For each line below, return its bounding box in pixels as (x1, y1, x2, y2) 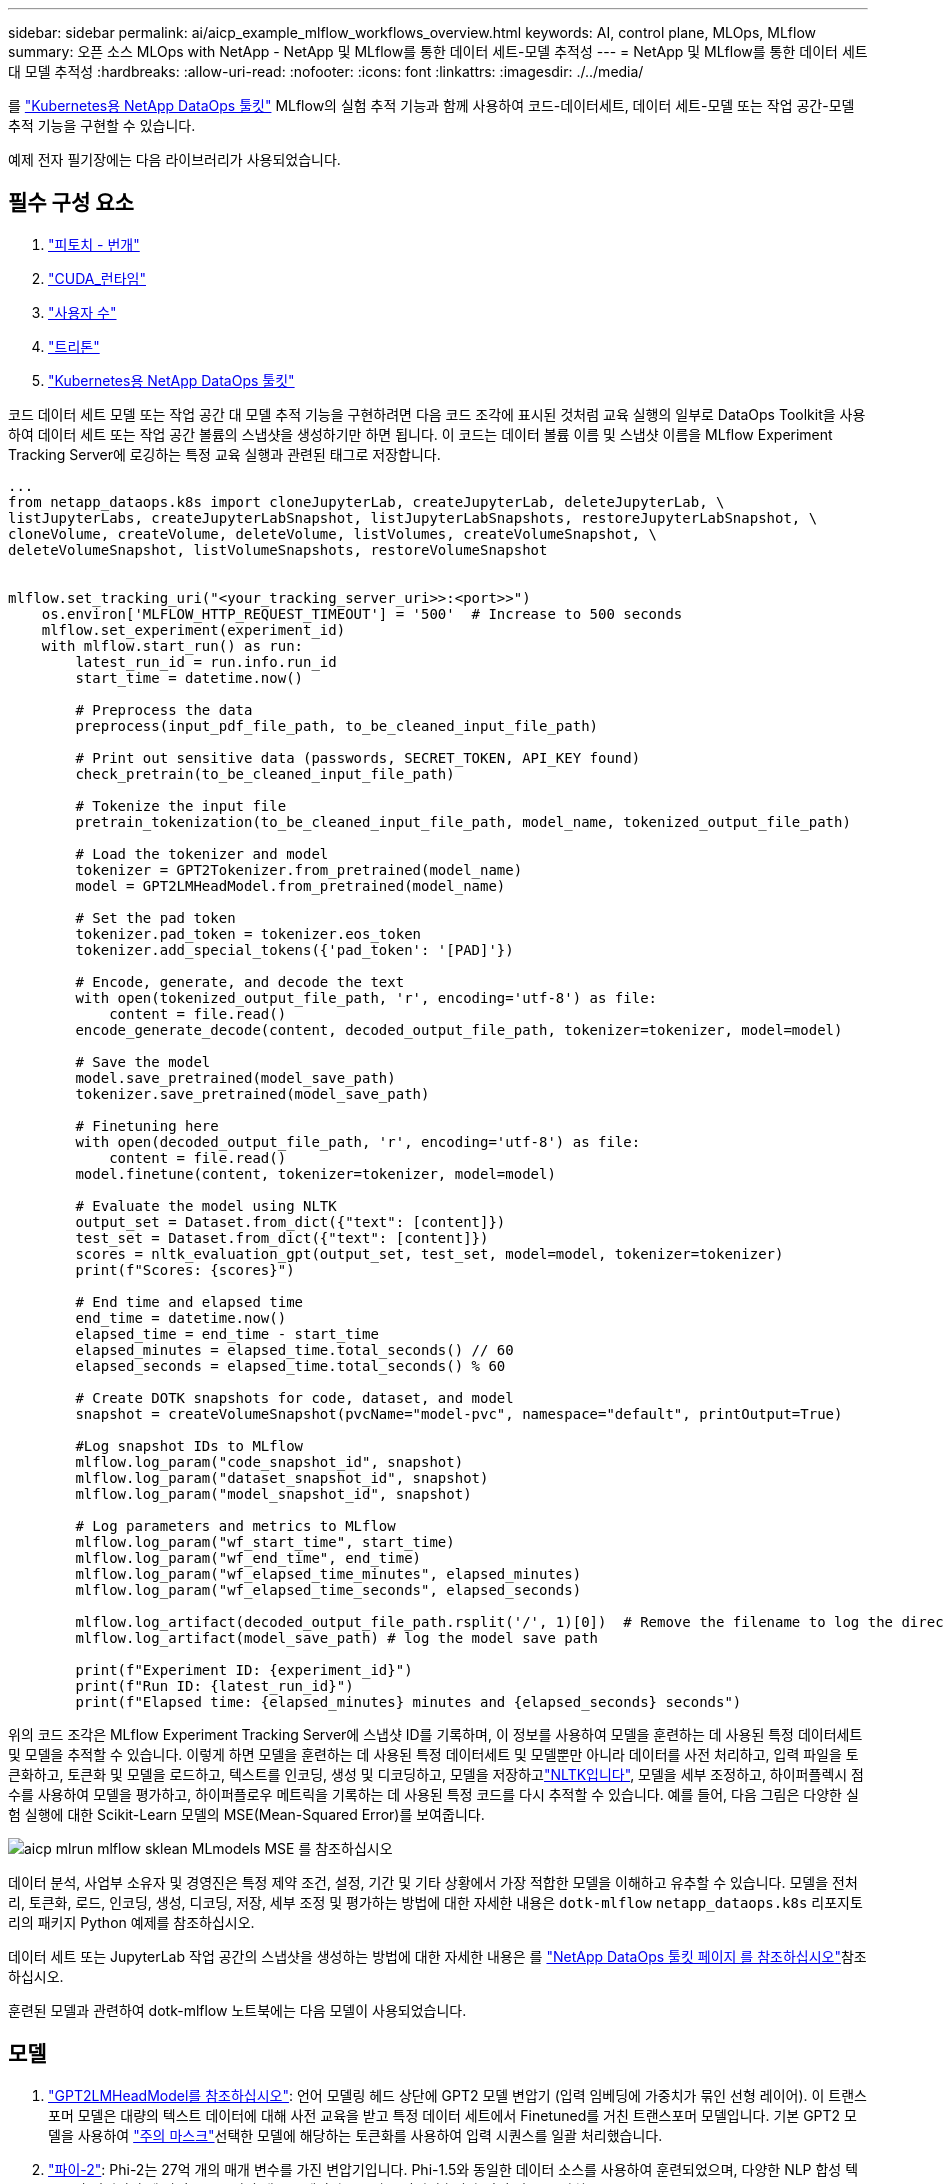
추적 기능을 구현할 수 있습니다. (8, 117, 196, 134)
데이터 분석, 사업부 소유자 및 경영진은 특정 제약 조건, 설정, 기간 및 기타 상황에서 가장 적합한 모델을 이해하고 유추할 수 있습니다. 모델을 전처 (8, 1873, 858, 1891)
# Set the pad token (75, 909, 236, 926)
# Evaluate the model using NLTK (75, 1197, 337, 1214)
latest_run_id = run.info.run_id (75, 653, 337, 670)
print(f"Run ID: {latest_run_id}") (75, 1677, 354, 1694)
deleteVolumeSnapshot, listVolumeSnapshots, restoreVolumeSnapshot (8, 541, 548, 558)
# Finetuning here (75, 1117, 219, 1134)
